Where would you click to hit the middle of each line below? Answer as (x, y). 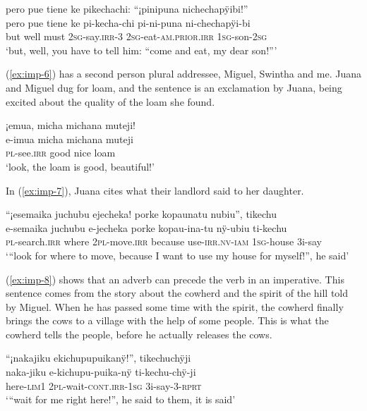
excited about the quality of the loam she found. (110, 101)
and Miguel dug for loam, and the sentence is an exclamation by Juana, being (174, 87)
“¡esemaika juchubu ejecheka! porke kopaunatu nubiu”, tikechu (141, 214)
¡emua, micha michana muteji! (71, 125)
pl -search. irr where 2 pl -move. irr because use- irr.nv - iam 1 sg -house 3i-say (164, 241)
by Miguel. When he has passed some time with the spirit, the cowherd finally (175, 306)
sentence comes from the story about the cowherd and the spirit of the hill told (177, 293)
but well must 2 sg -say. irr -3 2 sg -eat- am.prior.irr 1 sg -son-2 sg (137, 36)
